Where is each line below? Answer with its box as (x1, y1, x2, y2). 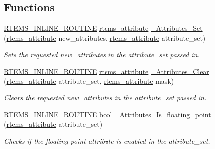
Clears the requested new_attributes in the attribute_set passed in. (4, 92, 207, 103)
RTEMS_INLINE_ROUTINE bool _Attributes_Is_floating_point (4, 109, 211, 119)
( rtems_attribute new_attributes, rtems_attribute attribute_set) (4, 32, 206, 43)
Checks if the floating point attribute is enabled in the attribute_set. (4, 135, 210, 146)
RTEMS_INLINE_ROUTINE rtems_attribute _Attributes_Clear (4, 66, 209, 76)
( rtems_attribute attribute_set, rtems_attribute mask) (4, 75, 174, 86)
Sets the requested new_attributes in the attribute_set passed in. (4, 49, 200, 60)
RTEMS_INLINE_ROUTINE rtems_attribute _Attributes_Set (4, 23, 203, 33)
